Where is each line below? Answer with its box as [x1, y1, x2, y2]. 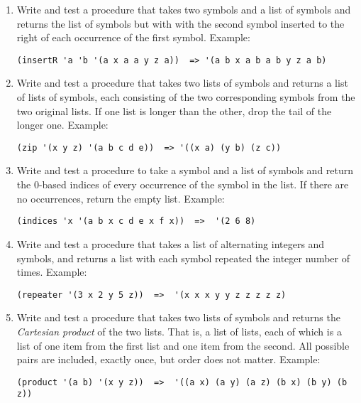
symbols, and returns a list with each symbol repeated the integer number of [16, 250, 350, 265]
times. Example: [16, 264, 87, 279]
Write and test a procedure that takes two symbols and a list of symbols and [16, 2, 351, 16]
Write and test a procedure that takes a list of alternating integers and [16, 236, 325, 251]
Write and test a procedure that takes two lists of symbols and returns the [16, 310, 340, 325]
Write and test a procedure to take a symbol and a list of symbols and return [16, 163, 354, 178]
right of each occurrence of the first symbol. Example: [16, 30, 250, 45]
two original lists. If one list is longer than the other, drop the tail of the [16, 103, 332, 118]
